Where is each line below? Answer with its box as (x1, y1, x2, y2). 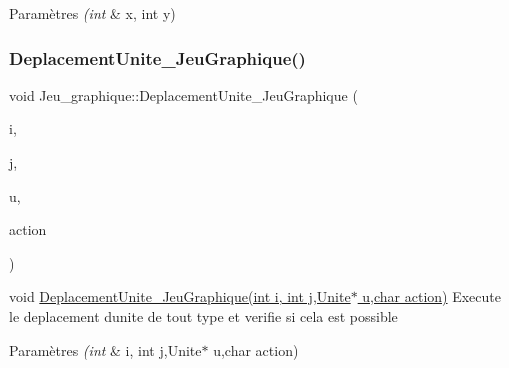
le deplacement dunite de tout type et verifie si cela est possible (9, 305, 398, 326)
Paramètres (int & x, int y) (9, 3, 176, 23)
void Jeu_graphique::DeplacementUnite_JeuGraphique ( (9, 84, 358, 105)
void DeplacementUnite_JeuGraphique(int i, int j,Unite (9, 286, 351, 307)
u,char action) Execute (362, 286, 501, 307)
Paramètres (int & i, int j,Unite (9, 339, 202, 360)
